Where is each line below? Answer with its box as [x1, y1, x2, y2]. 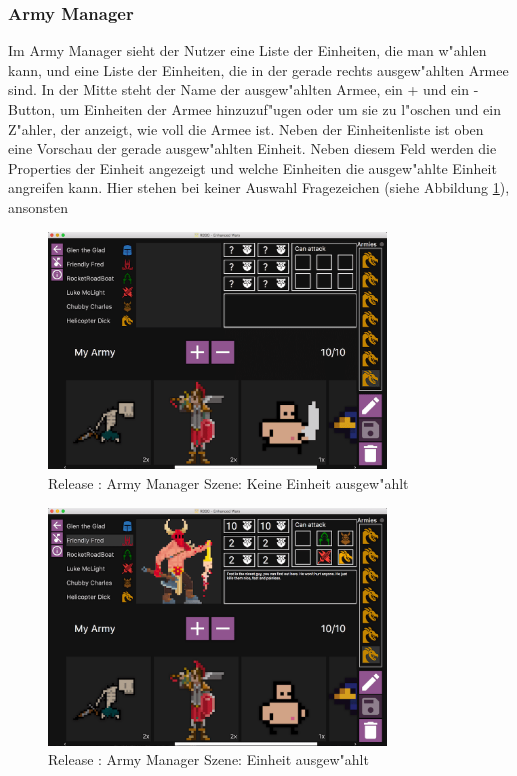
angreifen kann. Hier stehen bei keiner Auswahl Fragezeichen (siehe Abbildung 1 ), [8, 177, 510, 198]
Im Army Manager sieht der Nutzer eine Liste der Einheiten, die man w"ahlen [8, 40, 487, 61]
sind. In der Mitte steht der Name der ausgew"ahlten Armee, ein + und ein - [8, 79, 479, 100]
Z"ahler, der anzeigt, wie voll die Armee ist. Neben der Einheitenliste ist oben [8, 118, 484, 139]
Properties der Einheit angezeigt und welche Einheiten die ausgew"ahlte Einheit [8, 157, 497, 178]
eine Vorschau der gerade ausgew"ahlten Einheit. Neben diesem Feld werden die [8, 138, 497, 159]
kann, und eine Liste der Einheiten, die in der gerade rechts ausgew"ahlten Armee [8, 59, 509, 80]
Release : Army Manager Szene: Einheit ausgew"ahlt [48, 749, 369, 770]
